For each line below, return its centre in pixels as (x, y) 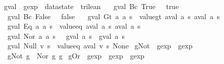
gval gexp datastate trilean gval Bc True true (91, 6)
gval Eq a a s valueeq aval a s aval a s (74, 26)
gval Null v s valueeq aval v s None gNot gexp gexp (100, 46)
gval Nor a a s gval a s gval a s (66, 36)
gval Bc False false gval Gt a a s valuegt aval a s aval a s (114, 16)
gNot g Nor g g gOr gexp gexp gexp (76, 55)
